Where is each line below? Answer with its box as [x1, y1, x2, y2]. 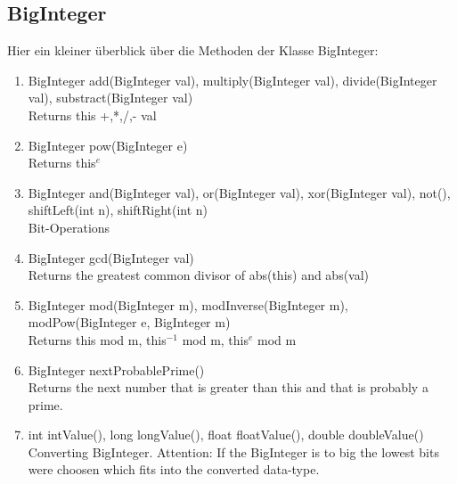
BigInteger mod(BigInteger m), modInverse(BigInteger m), [28, 295, 348, 314]
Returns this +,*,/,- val [28, 105, 157, 124]
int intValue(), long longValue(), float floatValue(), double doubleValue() [28, 425, 424, 444]
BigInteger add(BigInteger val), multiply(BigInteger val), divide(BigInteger [28, 70, 437, 89]
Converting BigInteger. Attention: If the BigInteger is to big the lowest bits [28, 442, 439, 461]
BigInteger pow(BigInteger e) [28, 135, 188, 154]
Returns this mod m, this [28, 330, 167, 349]
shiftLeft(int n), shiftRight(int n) [28, 201, 208, 219]
